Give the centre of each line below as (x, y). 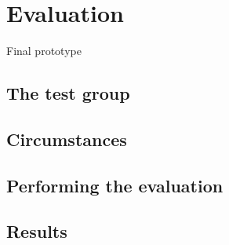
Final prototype (44, 51)
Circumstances (67, 139)
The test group (68, 93)
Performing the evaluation (115, 185)
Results (37, 231)
